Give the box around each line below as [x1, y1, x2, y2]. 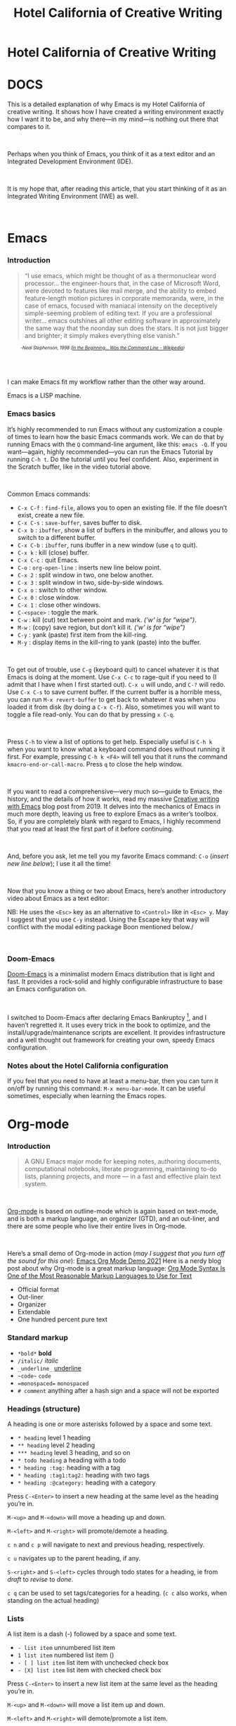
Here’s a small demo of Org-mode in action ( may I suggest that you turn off [7, 1249, 225, 1258]
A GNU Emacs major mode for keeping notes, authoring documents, [24, 1157, 222, 1166]
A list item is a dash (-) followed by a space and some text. [7, 1630, 177, 1638]
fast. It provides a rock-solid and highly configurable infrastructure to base [7, 977, 223, 985]
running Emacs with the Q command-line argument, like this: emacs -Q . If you [7, 440, 228, 448]
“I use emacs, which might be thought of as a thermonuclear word [24, 271, 216, 279]
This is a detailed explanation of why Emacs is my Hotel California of [7, 100, 205, 108]
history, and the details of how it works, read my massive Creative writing [7, 794, 220, 803]
